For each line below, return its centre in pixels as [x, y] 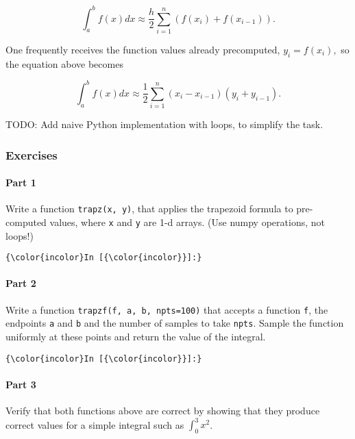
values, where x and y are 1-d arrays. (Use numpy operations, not [187, 222]
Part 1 [21, 183]
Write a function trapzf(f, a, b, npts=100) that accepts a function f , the [167, 309]
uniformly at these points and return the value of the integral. [136, 336]
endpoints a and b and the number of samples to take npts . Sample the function [175, 323]
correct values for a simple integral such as [95, 424]
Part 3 [21, 384]
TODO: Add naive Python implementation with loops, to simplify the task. [164, 124]
